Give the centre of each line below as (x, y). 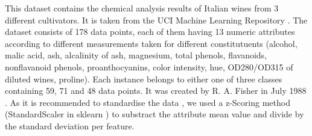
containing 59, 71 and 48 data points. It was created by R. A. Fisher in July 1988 (156, 91)
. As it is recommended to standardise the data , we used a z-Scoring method (148, 102)
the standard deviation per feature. (70, 125)
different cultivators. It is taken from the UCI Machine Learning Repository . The (156, 20)
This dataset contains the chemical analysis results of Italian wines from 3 (142, 8)
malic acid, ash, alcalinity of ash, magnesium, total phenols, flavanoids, (136, 55)
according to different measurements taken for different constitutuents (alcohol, (151, 43)
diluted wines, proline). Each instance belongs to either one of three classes (144, 79)
